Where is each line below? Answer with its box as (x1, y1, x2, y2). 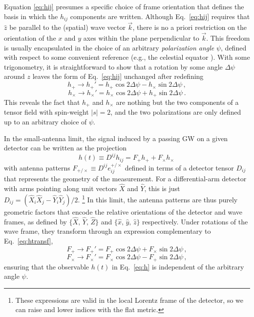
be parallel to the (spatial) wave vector (9, 22, 126, 32)
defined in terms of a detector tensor (125, 162, 234, 172)
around (4, 71, 25, 81)
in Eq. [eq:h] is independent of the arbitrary (112, 261, 244, 271)
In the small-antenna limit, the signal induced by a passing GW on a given (4, 133, 228, 143)
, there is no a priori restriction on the (132, 22, 247, 32)
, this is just (144, 183, 180, 193)
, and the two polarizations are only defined (110, 107, 241, 117)
